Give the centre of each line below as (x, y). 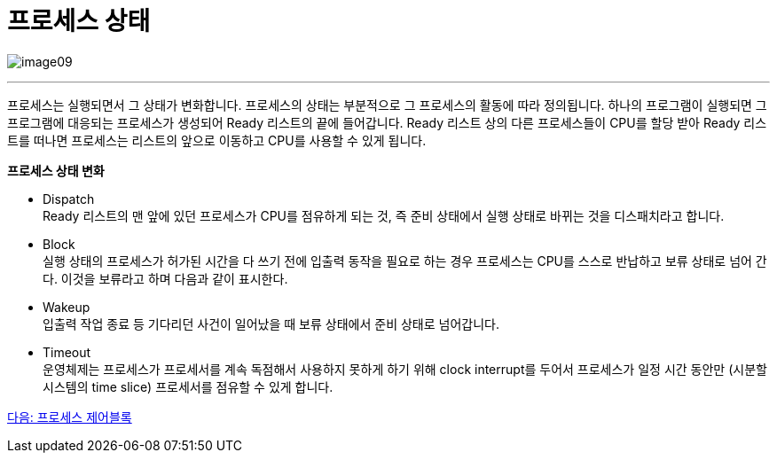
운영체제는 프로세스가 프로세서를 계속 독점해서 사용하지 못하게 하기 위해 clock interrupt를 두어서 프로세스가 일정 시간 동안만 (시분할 (405, 369)
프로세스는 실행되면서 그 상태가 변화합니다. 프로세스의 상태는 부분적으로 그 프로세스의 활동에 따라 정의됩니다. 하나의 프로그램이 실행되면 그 (387, 105)
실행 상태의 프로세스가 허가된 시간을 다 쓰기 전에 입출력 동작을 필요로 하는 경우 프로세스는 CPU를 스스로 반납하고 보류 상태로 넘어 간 (405, 261)
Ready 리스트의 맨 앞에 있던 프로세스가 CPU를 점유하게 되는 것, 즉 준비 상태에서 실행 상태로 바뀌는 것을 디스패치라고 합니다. (384, 215)
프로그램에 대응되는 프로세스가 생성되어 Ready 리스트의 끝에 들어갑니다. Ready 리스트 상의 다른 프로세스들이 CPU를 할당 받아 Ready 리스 (387, 122)
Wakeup (67, 307)
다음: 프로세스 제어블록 (70, 417)
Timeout (67, 352)
